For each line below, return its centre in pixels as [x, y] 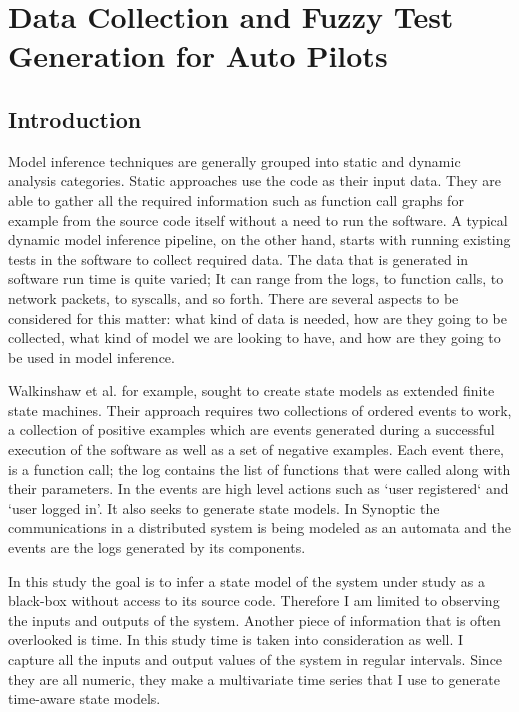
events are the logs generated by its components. [157, 547]
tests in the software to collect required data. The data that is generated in [238, 258]
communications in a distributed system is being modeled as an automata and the [259, 527]
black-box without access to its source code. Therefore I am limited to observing [254, 600]
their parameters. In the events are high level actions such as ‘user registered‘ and [258, 488]
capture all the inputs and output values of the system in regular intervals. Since [255, 659]
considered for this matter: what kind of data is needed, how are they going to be [257, 317]
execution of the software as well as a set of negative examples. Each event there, [256, 449]
